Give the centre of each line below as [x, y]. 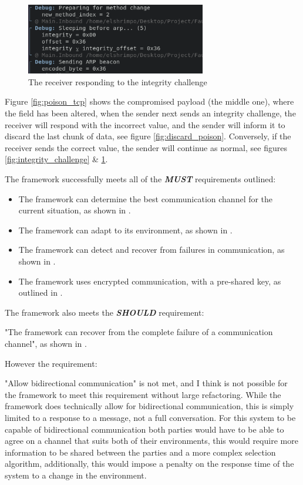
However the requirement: [51, 363]
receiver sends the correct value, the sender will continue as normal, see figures [146, 147]
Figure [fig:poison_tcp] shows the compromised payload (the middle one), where [149, 101]
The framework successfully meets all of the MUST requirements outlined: [140, 179]
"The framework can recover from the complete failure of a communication [139, 332]
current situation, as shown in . [75, 210]
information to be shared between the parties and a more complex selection [140, 452]
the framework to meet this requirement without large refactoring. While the [143, 394]
